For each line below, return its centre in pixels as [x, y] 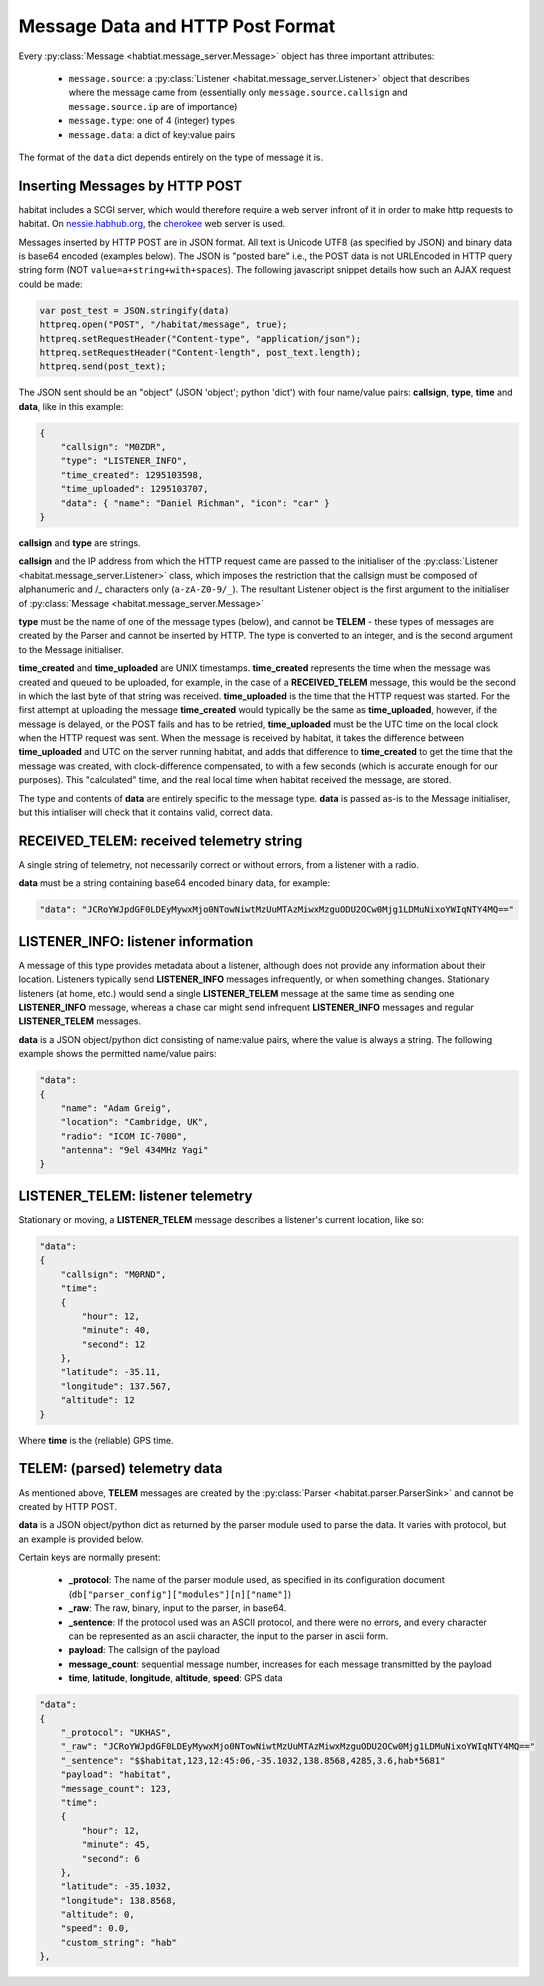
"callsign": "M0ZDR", [113, 447]
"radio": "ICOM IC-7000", [124, 1136]
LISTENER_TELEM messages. [80, 1021]
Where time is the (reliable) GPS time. [96, 1440]
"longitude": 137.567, [116, 1386]
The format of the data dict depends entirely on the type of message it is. [171, 157]
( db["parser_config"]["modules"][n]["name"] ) [180, 1594]
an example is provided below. [81, 1539]
